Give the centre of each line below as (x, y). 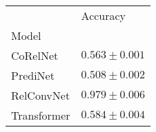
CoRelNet (35, 55)
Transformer (41, 115)
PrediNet (33, 75)
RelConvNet (41, 95)
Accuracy (104, 15)
